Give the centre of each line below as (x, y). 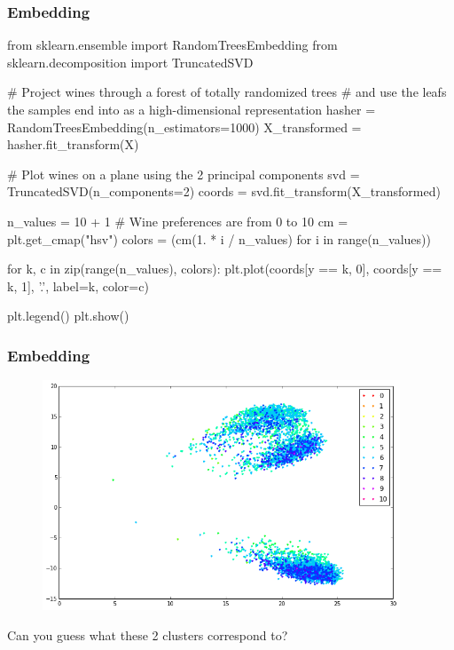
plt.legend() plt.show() (68, 316)
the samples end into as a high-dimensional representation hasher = (192, 109)
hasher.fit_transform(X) (73, 144)
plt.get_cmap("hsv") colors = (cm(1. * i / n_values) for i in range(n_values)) (219, 238)
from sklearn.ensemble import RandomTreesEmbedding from (172, 45)
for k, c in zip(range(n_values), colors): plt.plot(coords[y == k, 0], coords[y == (225, 269)
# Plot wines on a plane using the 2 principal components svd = (184, 174)
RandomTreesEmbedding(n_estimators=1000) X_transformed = (184, 127)
